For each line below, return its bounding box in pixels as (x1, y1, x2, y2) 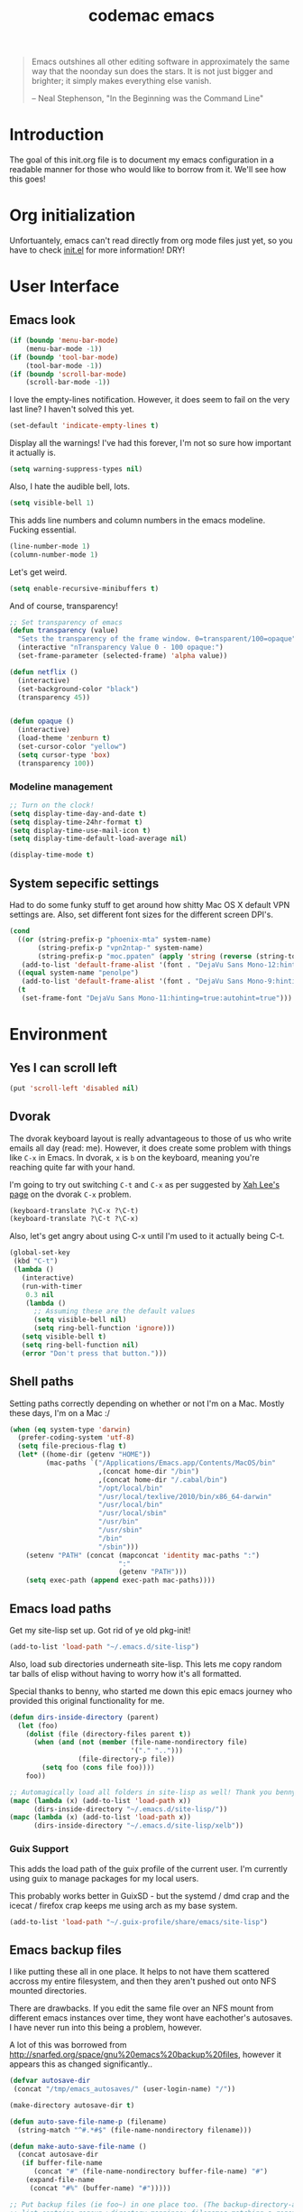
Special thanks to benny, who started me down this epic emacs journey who (9, 1685, 293, 1697)
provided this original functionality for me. (9, 1695, 165, 1706)
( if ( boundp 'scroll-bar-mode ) (9, 369, 127, 379)
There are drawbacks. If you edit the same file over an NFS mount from (9, 2003, 274, 2013)
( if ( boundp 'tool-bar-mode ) (9, 353, 119, 362)
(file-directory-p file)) (78, 1754, 176, 1764)
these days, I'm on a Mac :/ (9, 1407, 111, 1418)
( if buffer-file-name (21, 2159, 103, 2168)
